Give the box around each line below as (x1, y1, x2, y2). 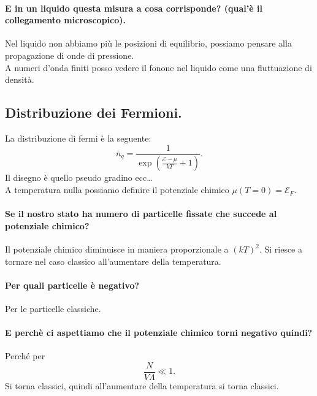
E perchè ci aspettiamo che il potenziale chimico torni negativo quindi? (5, 326, 313, 339)
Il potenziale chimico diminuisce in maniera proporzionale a (5, 243, 229, 256)
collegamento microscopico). (5, 13, 126, 26)
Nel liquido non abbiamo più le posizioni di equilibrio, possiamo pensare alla (5, 37, 292, 50)
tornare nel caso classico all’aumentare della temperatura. (5, 254, 221, 267)
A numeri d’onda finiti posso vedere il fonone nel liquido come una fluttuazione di (5, 61, 312, 74)
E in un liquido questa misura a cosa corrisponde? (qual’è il (5, 1, 262, 14)
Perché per (5, 349, 45, 362)
